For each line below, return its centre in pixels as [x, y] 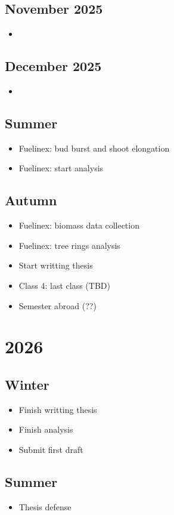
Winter [27, 384]
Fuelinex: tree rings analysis [69, 245]
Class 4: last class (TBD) [64, 285]
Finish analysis [46, 429]
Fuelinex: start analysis [61, 168]
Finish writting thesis [58, 409]
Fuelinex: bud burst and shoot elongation [94, 148]
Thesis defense [45, 506]
